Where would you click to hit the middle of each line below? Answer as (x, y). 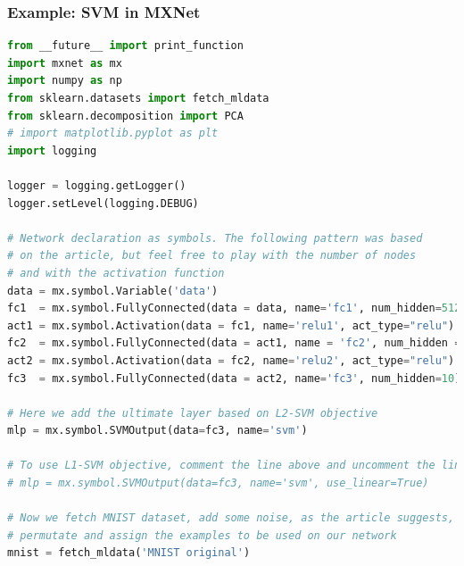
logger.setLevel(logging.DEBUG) (103, 203)
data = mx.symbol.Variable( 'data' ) (113, 291)
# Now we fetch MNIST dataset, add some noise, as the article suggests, (231, 518)
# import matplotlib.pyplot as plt (113, 133)
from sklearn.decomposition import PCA (125, 116)
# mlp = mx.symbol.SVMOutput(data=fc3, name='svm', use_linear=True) (218, 483)
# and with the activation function (116, 273)
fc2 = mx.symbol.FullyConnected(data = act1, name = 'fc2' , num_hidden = (234, 343)
